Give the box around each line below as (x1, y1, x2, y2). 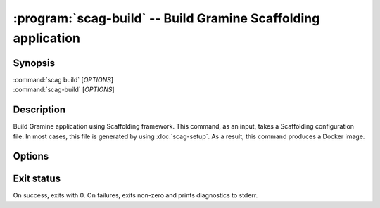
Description (13, 104, 66, 116)
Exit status (13, 173, 61, 185)
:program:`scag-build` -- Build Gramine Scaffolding (13, 11, 320, 26)
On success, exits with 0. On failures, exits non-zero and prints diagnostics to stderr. (13, 191, 258, 200)
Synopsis (13, 57, 56, 69)
